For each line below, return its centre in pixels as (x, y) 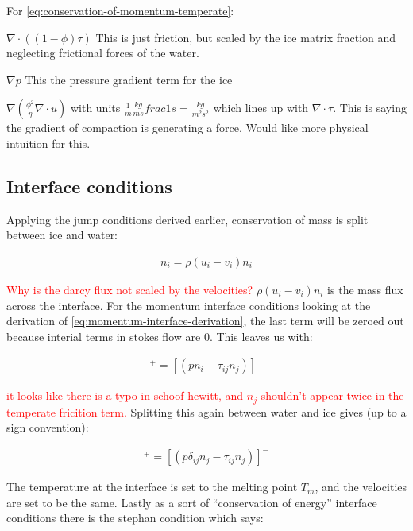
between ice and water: (62, 235)
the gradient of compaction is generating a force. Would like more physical (187, 128)
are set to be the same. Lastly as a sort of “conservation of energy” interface (192, 502)
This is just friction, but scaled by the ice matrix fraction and (246, 37)
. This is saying (370, 108)
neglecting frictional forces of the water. (103, 53)
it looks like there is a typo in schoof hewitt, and (125, 395)
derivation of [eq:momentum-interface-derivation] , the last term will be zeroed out (205, 321)
